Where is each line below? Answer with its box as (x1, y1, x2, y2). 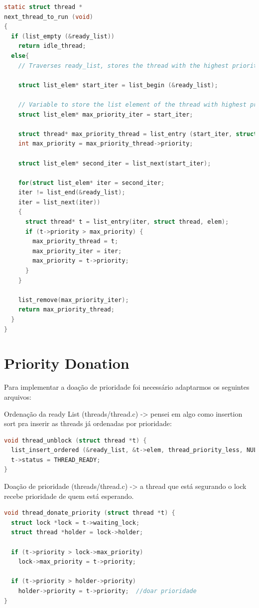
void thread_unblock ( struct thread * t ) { (4, 437, 147, 444)
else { (11, 52, 29, 59)
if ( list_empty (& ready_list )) (11, 32, 115, 40)
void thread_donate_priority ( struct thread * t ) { (4, 509, 175, 517)
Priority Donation (4, 353, 129, 373)
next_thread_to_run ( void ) (4, 13, 94, 20)
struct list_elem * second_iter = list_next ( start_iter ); (18, 159, 211, 167)
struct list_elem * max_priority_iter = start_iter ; (18, 111, 193, 118)
